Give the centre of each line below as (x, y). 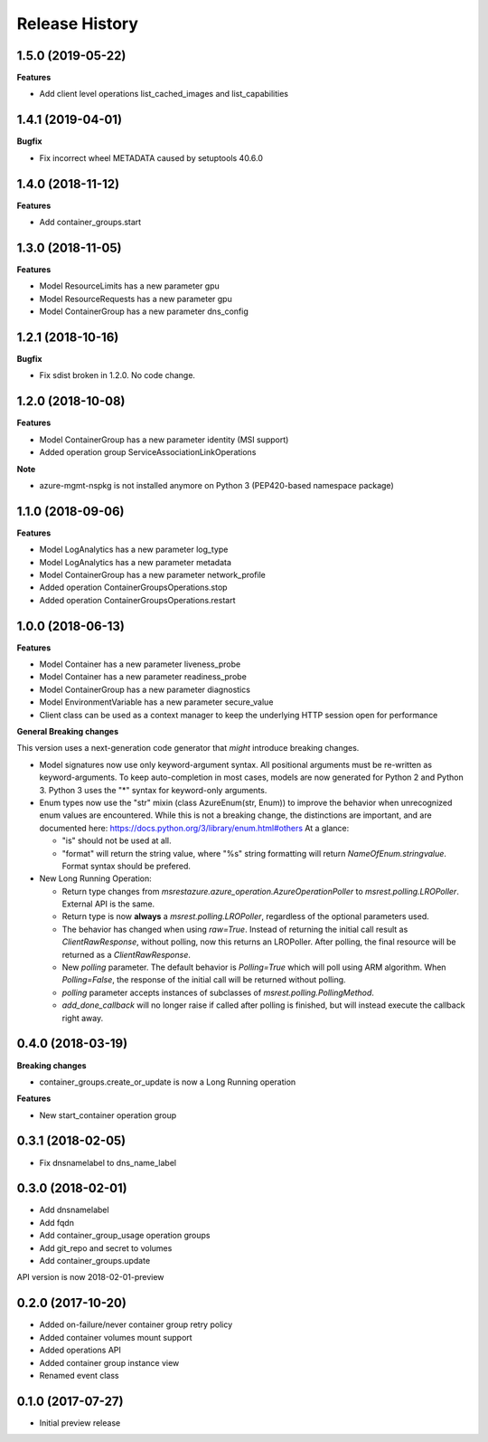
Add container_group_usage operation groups (125, 1236)
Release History (78, 24)
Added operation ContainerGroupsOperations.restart (137, 600)
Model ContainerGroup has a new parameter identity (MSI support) (164, 440)
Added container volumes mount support (116, 1337)
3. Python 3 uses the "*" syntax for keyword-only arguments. (153, 790)
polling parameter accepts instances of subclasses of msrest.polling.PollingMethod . (218, 992)
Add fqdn (56, 1222)
